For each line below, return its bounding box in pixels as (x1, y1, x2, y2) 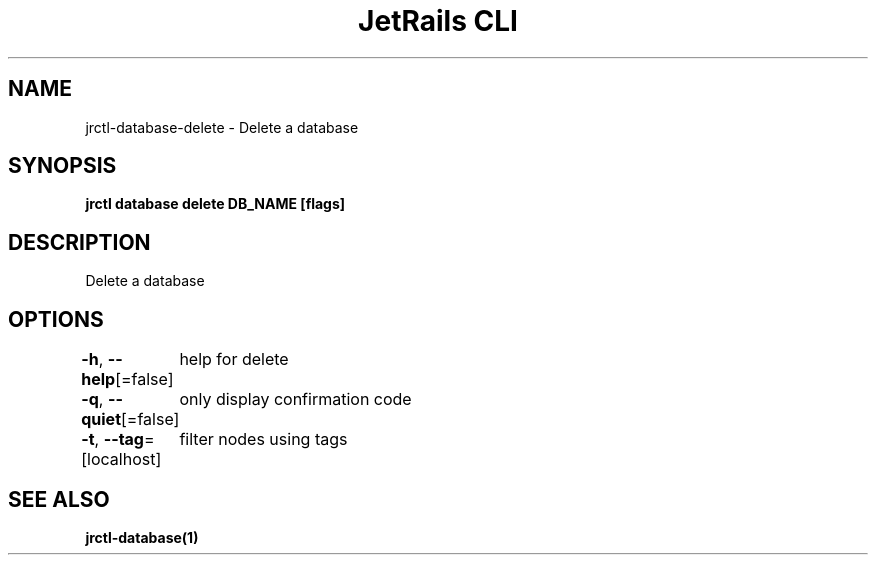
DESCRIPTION (8, 229, 151, 255)
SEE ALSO (8, 486, 110, 512)
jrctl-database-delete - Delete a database (85, 118, 359, 136)
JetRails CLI (358, 4, 518, 38)
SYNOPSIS (8, 153, 117, 179)
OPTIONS (8, 306, 104, 332)
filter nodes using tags (179, 429, 348, 450)
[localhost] (81, 449, 162, 470)
